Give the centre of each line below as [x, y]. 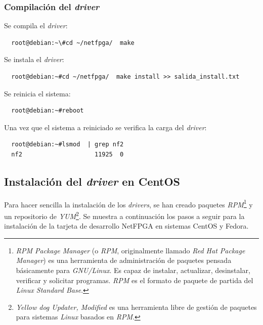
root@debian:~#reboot [48, 111]
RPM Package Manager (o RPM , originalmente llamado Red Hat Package [130, 250]
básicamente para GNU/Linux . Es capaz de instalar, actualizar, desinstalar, [133, 270]
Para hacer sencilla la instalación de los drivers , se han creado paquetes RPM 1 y [128, 203]
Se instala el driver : [34, 59]
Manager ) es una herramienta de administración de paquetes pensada [124, 260]
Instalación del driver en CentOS [92, 181]
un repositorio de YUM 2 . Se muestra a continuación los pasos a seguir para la [124, 215]
